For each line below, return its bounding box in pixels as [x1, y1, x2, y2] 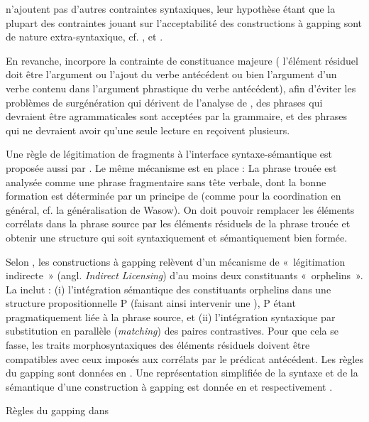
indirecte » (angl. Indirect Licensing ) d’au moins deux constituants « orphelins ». [6, 268, 363, 283]
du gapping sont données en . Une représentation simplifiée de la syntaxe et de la [6, 365, 358, 380]
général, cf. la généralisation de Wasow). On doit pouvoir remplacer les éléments [6, 202, 355, 217]
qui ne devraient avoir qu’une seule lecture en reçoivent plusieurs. [6, 122, 290, 137]
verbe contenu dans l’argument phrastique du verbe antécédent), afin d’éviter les [6, 80, 356, 95]
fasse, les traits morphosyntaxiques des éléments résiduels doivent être [6, 337, 310, 352]
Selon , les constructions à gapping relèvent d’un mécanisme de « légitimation [6, 254, 346, 269]
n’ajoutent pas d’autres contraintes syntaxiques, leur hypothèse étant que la [6, 1, 336, 16]
